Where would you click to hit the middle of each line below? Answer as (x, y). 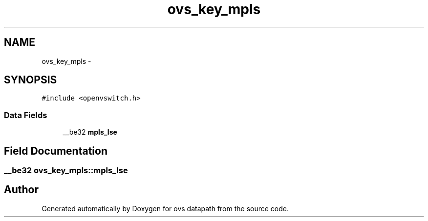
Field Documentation (56, 151)
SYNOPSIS (31, 80)
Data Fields (26, 115)
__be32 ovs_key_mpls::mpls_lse (66, 171)
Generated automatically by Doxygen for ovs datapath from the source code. (165, 208)
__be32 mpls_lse (90, 132)
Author (21, 190)
